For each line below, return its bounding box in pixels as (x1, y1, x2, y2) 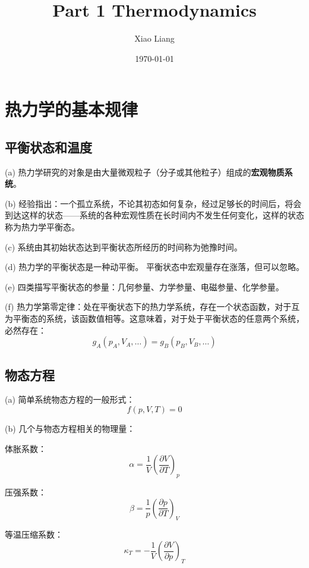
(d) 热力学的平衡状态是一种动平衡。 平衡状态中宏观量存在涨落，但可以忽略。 (5, 261, 304, 273)
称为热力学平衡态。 (5, 221, 80, 233)
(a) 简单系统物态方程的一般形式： (5, 393, 135, 406)
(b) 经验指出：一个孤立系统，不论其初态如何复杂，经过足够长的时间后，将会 (5, 197, 302, 209)
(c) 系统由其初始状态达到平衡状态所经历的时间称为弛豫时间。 (5, 240, 242, 253)
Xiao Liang (134, 32, 175, 45)
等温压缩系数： (5, 528, 63, 541)
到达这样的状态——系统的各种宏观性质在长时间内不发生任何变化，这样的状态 (5, 209, 304, 221)
